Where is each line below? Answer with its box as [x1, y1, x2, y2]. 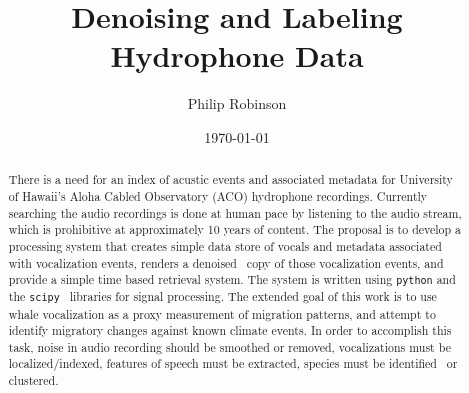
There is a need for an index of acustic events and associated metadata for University [8, 171, 453, 188]
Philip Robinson [187, 93, 287, 114]
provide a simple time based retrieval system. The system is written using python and [8, 271, 456, 288]
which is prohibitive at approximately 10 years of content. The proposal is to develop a [8, 221, 462, 238]
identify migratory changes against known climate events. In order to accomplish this [8, 322, 452, 339]
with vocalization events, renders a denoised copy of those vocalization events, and [8, 254, 444, 271]
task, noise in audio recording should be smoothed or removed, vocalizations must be [8, 338, 451, 355]
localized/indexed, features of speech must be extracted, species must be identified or [8, 355, 458, 372]
